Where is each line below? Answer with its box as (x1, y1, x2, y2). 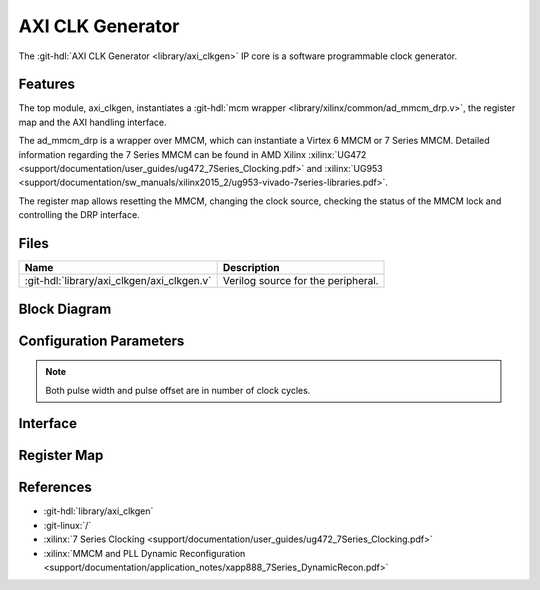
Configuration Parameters (18, 332, 185, 349)
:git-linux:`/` (43, 519, 92, 531)
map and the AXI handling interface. (18, 116, 167, 128)
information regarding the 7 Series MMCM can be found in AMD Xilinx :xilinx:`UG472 (18, 148, 367, 160)
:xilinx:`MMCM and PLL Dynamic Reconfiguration (43, 547, 246, 559)
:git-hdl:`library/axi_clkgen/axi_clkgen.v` (24, 274, 212, 288)
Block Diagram (18, 300, 112, 317)
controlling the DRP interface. (18, 209, 140, 221)
